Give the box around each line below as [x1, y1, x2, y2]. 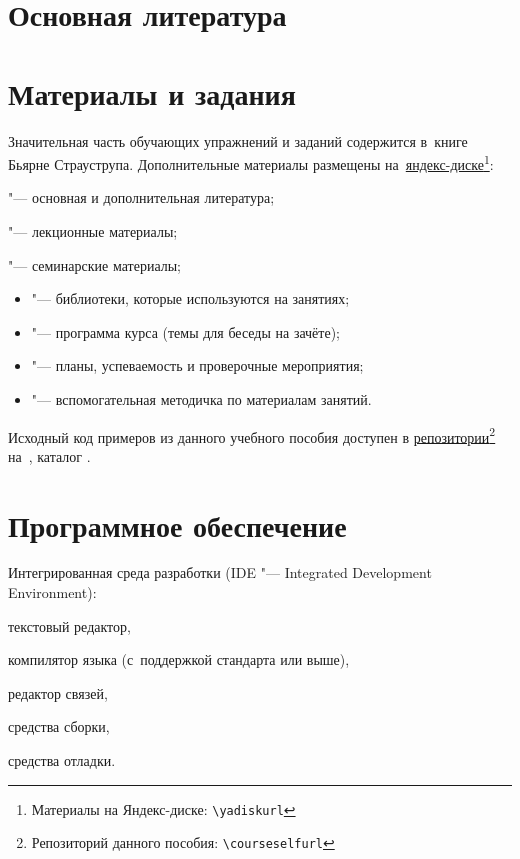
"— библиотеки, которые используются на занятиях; [31, 288, 350, 309]
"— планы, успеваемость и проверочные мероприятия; [31, 355, 364, 376]
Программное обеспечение [8, 504, 347, 545]
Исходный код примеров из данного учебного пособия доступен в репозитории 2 [8, 423, 496, 447]
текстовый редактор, [8, 615, 131, 636]
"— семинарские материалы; [8, 254, 181, 275]
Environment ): [8, 582, 97, 603]
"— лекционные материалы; [8, 220, 178, 241]
